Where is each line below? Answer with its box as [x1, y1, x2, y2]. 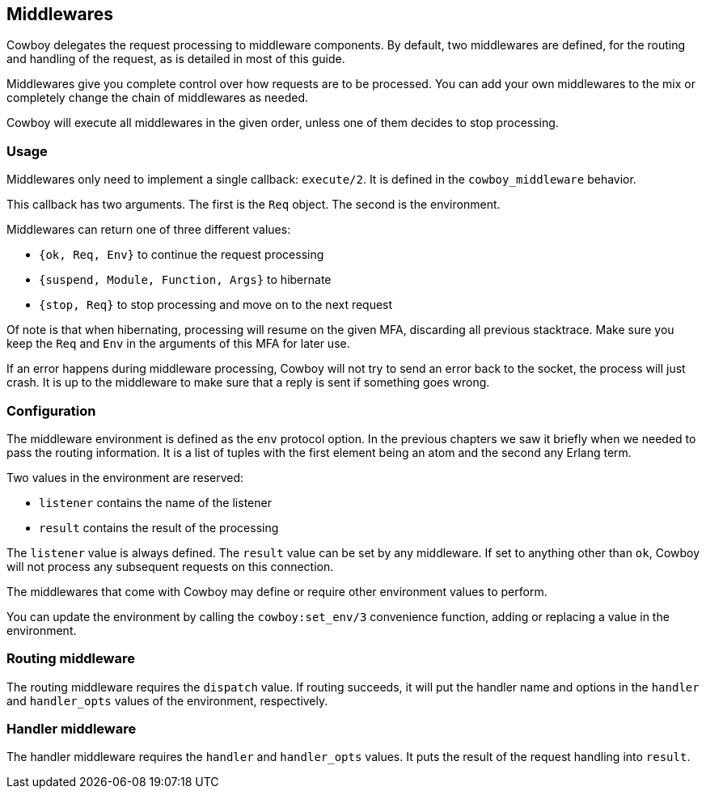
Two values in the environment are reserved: [6, 470, 244, 484]
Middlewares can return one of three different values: [6, 222, 291, 237]
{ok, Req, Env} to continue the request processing [39, 247, 324, 262]
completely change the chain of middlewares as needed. [6, 91, 309, 105]
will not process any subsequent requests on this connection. [6, 559, 334, 573]
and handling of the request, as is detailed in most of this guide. [6, 52, 345, 66]
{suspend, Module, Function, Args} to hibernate [39, 273, 332, 287]
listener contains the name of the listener [39, 495, 272, 510]
